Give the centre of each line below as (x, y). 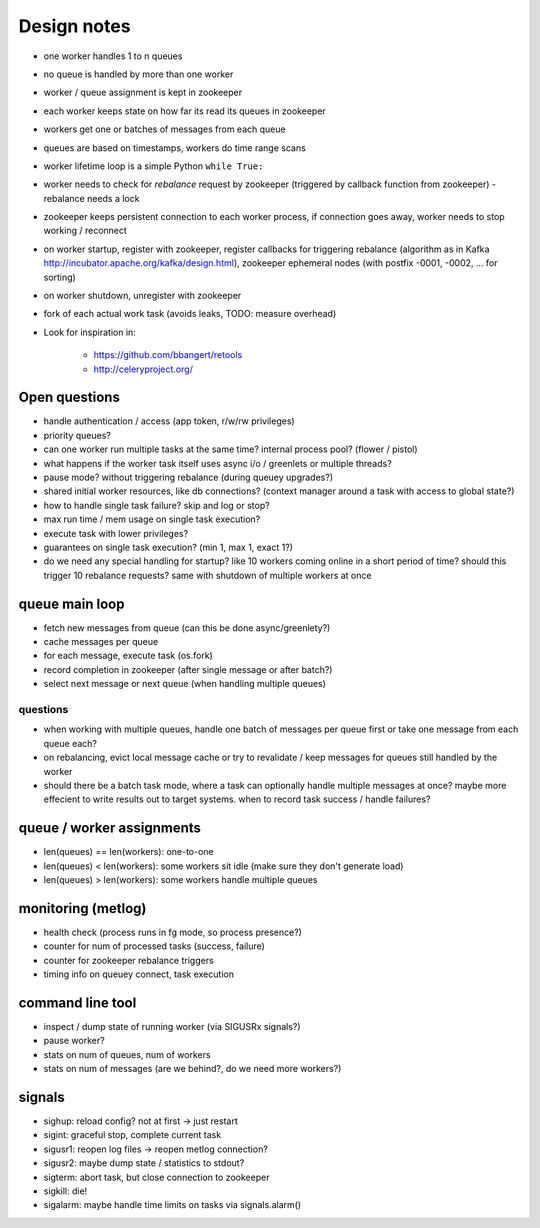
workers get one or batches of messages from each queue (164, 129)
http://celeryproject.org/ (143, 369)
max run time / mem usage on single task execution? (152, 519)
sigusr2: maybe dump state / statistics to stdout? (144, 1163)
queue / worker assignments (110, 828)
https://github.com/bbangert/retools (168, 355)
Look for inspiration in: (90, 332)
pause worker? (74, 1041)
